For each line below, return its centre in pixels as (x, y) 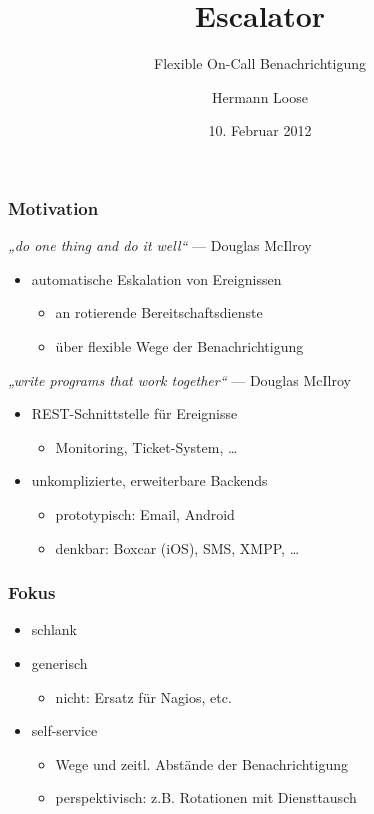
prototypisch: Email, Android (145, 513)
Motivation (53, 207)
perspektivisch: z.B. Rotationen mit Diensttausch (206, 797)
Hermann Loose (260, 96)
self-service (64, 730)
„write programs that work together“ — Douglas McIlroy (179, 379)
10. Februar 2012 (260, 130)
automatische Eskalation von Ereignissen (156, 278)
